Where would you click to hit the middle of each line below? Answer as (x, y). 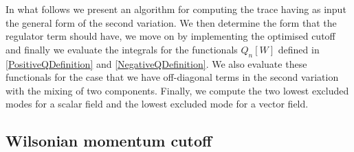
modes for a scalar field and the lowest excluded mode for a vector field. (157, 104)
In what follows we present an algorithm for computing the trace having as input (176, 9)
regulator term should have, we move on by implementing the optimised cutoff (170, 36)
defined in (299, 49)
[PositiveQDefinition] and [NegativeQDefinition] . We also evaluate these (156, 63)
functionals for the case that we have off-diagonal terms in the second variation (172, 77)
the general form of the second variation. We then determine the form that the (171, 22)
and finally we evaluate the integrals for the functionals (122, 49)
